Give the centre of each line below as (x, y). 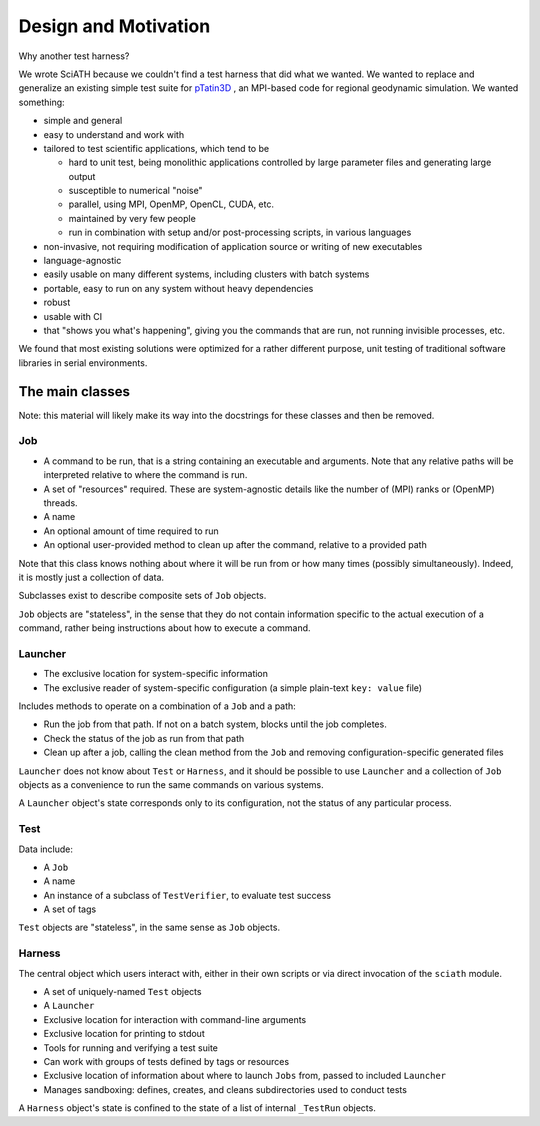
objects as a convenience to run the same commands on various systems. (171, 784)
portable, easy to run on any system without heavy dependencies (178, 288)
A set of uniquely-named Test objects (122, 991)
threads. (61, 502)
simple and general (83, 121)
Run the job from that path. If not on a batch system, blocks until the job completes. (215, 724)
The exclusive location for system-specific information (156, 674)
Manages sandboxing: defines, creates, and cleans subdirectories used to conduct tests (225, 1089)
